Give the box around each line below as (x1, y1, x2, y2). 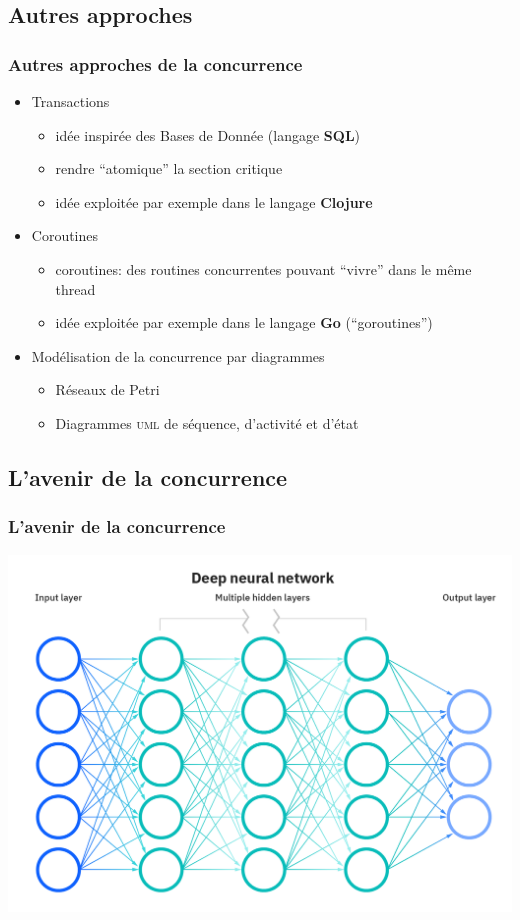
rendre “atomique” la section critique (55, 158, 283, 179)
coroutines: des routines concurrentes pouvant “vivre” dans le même (55, 258, 472, 279)
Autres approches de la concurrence (8, 51, 303, 76)
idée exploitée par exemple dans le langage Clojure (55, 191, 373, 212)
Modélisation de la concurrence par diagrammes (31, 345, 325, 366)
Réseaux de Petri (55, 379, 160, 400)
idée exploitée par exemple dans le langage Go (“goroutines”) (55, 312, 433, 333)
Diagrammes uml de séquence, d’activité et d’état (55, 412, 359, 433)
